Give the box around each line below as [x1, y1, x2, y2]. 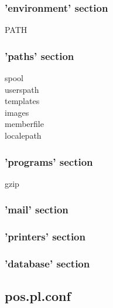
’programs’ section [5, 154, 93, 169]
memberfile [5, 118, 44, 130]
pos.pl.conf [5, 287, 71, 305]
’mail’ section [5, 202, 69, 217]
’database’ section [5, 256, 90, 271]
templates [5, 95, 40, 107]
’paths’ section [5, 48, 74, 63]
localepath [5, 129, 42, 141]
